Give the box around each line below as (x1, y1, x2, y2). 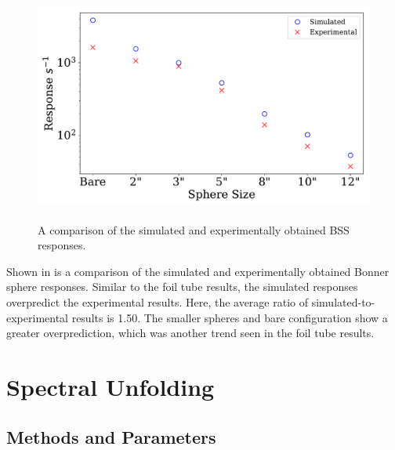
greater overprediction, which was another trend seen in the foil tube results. (6, 325, 375, 341)
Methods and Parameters (6, 424, 216, 448)
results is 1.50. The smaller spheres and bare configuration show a (71, 309, 388, 325)
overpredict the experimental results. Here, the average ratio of (6, 293, 309, 310)
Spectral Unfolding (6, 370, 215, 402)
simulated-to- (311, 293, 375, 310)
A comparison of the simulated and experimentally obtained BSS (38, 221, 350, 238)
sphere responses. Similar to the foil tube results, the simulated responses (6, 278, 358, 295)
